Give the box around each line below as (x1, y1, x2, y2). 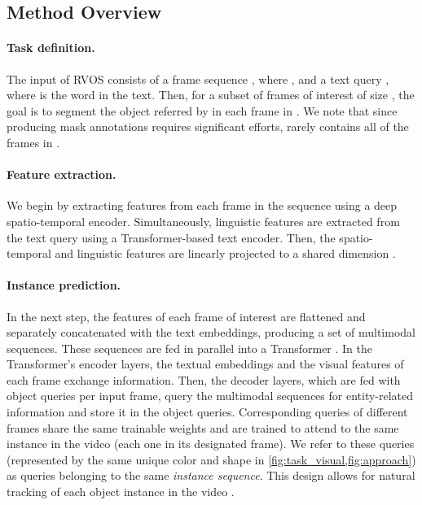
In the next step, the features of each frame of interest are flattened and (7, 307, 366, 324)
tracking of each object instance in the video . (7, 483, 235, 500)
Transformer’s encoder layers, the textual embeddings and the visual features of (7, 355, 404, 372)
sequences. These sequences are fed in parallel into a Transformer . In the (7, 339, 372, 356)
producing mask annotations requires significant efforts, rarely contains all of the (7, 118, 409, 135)
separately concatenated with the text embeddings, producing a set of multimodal (7, 324, 415, 341)
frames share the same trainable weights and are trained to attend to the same (7, 419, 399, 436)
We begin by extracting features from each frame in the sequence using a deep (7, 197, 398, 214)
